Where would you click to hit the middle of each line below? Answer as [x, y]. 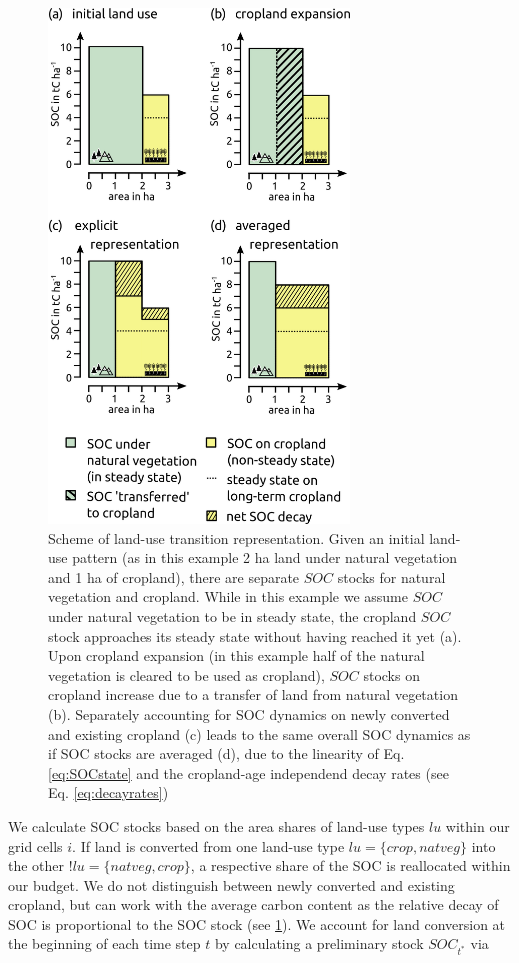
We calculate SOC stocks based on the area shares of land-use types [216, 825]
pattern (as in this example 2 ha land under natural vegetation [265, 557]
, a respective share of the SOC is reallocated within [350, 865]
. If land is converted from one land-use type [208, 845]
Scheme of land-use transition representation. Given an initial [236, 537]
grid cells [35, 845]
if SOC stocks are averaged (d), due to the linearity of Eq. [226, 753]
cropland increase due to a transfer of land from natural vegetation [253, 694]
